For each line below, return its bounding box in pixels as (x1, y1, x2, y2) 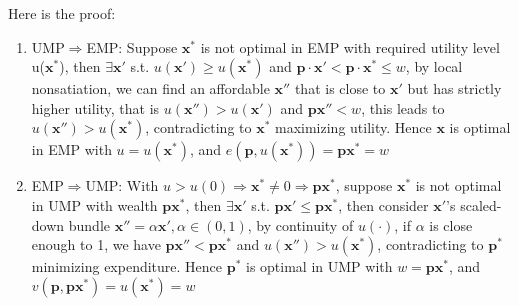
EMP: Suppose (86, 36, 178, 57)
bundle (68, 214, 110, 235)
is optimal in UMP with (245, 256, 393, 277)
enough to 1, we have (31, 234, 161, 255)
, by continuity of (247, 214, 354, 235)
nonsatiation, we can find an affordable (31, 78, 270, 99)
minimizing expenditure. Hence (31, 256, 223, 277)
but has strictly (407, 78, 502, 99)
